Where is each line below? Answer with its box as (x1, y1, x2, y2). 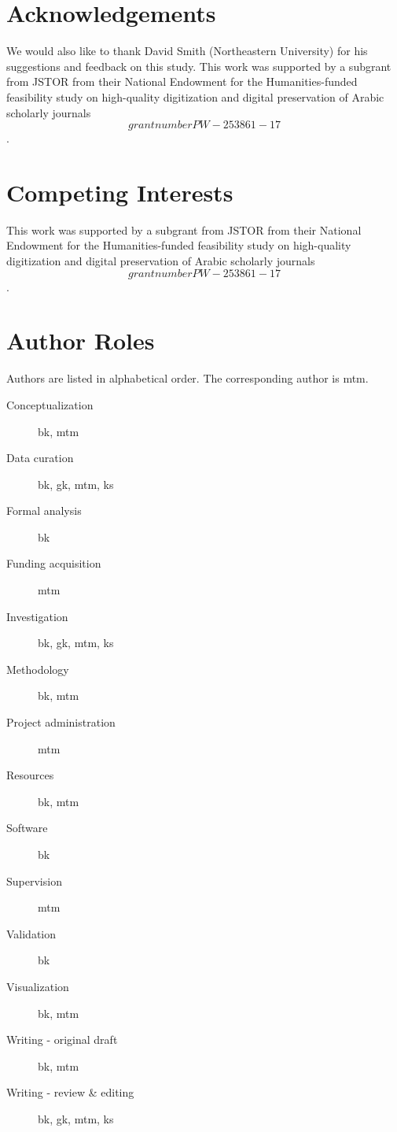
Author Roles (6, 324, 155, 357)
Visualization (6, 978, 69, 994)
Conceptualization (6, 396, 94, 412)
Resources (6, 767, 54, 783)
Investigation (6, 608, 68, 624)
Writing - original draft (6, 1031, 118, 1048)
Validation (6, 925, 57, 941)
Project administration (6, 714, 116, 731)
